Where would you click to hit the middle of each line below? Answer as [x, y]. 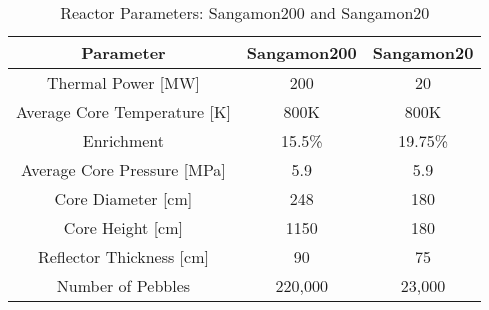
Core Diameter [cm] [123, 198]
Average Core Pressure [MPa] [123, 169]
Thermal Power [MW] [123, 82]
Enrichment [123, 140]
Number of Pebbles [123, 285]
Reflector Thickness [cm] [123, 256]
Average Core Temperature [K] [123, 111]
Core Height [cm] [123, 227]
